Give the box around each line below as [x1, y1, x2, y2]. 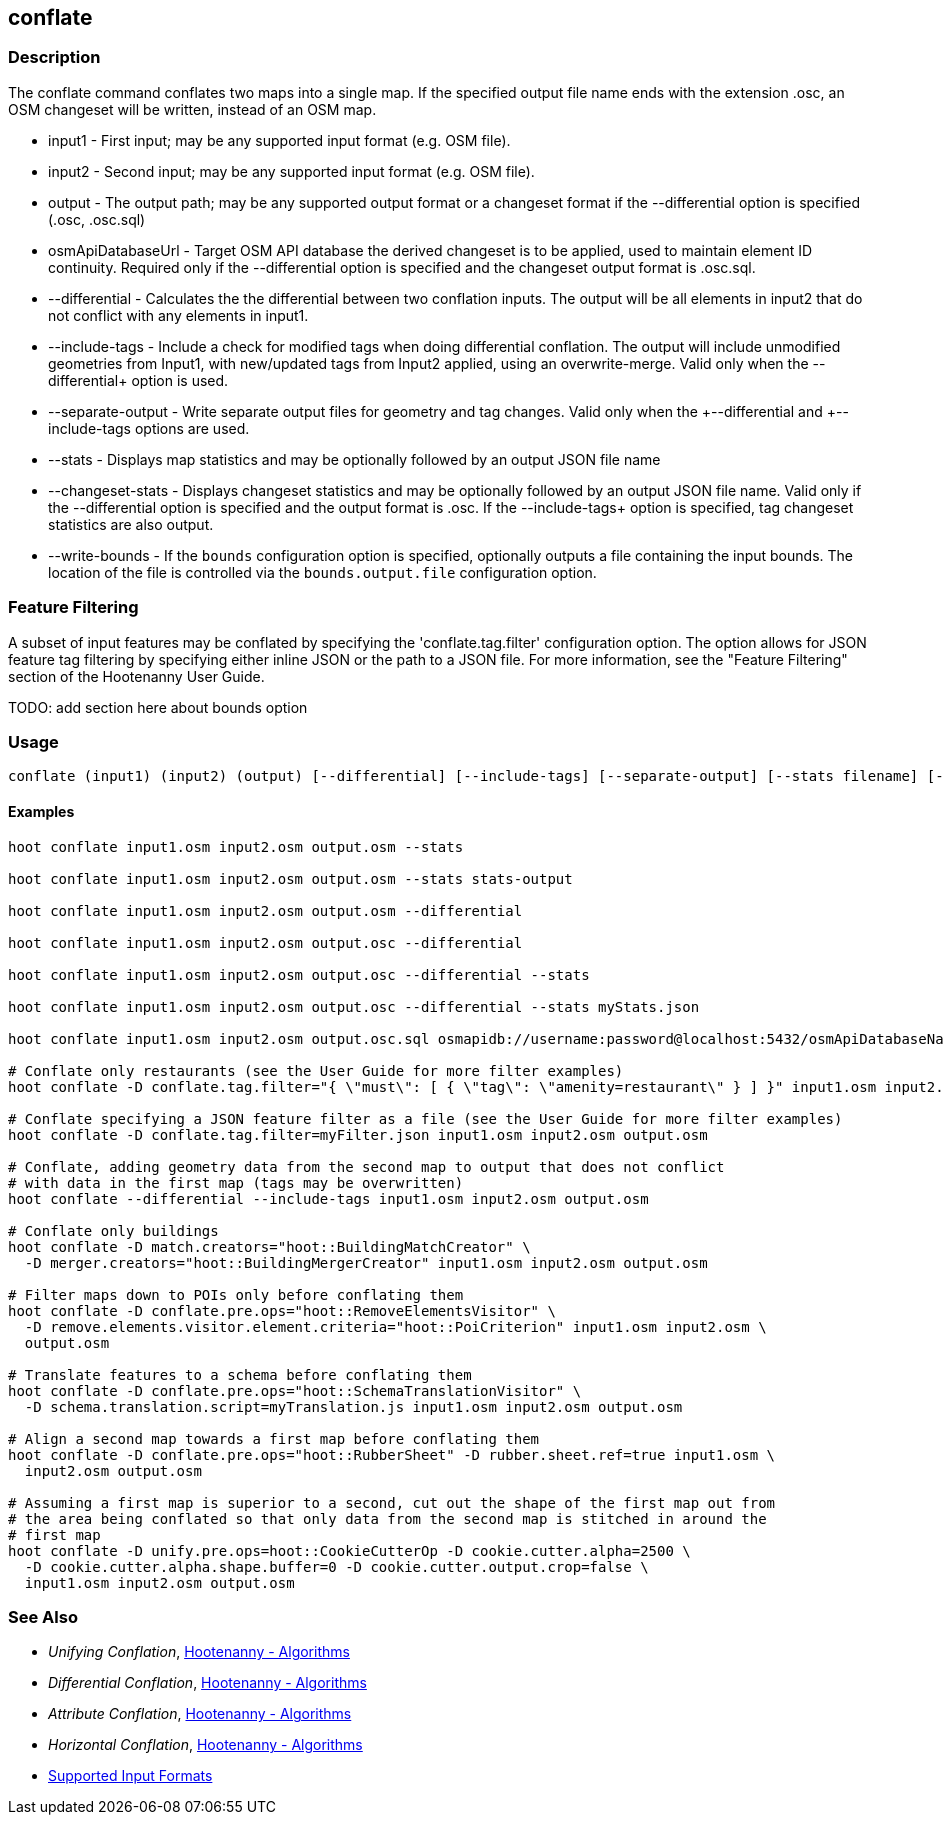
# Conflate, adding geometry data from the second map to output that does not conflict [8, 1158, 725, 1175]
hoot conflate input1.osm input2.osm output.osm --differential [8, 902, 523, 919]
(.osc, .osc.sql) [48, 210, 146, 228]
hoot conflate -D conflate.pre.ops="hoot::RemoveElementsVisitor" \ [8, 1302, 556, 1319]
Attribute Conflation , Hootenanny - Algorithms [48, 1705, 352, 1723]
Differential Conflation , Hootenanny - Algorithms [48, 1674, 367, 1692]
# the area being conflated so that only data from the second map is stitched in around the [8, 1510, 767, 1527]
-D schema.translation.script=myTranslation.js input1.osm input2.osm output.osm [24, 1398, 683, 1415]
